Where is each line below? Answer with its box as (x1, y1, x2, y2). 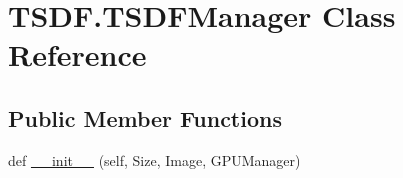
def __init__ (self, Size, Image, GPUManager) (8, 149, 301, 170)
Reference (8, 34, 147, 75)
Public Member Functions (8, 102, 282, 133)
